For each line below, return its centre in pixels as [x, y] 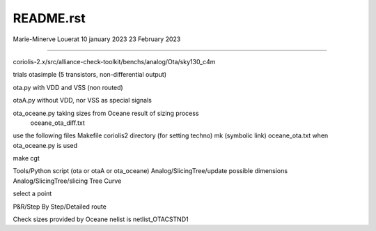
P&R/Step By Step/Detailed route [60, 207]
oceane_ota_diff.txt [57, 123]
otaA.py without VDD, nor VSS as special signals [83, 100]
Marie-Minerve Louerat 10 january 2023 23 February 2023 [97, 39]
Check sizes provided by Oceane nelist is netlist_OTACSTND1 [101, 219]
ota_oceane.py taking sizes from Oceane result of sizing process [106, 113]
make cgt [26, 158]
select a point [32, 194]
